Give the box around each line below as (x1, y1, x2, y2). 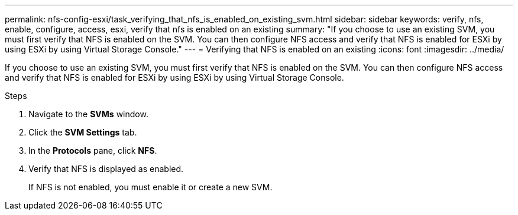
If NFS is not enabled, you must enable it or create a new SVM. (28, 182, 273, 192)
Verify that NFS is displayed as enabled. (28, 164, 184, 174)
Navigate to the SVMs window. (28, 109, 148, 119)
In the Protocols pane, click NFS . (28, 145, 157, 156)
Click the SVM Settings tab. (28, 127, 137, 137)
